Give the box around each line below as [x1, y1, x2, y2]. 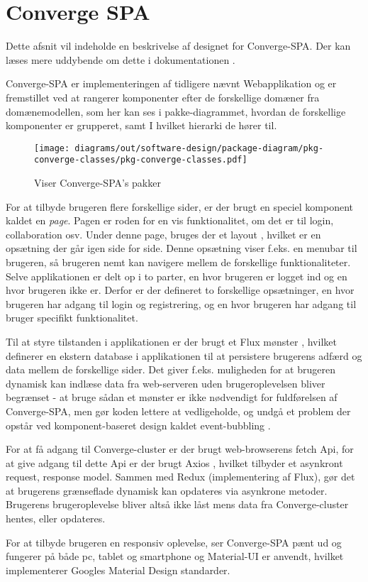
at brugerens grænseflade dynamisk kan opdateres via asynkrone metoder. [6, 483, 328, 498]
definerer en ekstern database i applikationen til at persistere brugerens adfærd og [6, 348, 362, 363]
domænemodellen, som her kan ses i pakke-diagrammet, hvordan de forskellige [6, 104, 346, 119]
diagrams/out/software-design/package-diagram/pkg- [74, 143, 324, 153]
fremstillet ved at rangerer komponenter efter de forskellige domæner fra [6, 89, 320, 104]
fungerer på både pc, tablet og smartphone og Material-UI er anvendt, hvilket [6, 549, 344, 564]
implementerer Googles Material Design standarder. [6, 562, 230, 577]
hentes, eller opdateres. [6, 511, 106, 526]
